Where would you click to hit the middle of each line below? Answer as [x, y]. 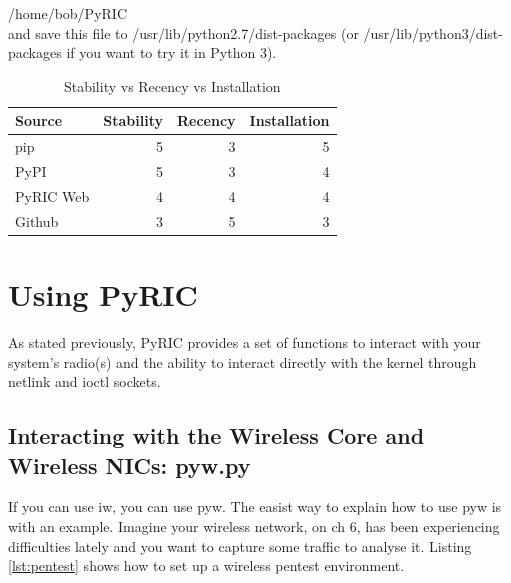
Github [37, 220]
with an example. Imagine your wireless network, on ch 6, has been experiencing [254, 525]
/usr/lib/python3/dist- [433, 32]
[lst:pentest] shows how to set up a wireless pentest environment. [206, 565]
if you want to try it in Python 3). [171, 52]
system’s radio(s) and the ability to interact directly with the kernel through [242, 361]
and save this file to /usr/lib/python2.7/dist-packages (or [183, 32]
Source [39, 120]
